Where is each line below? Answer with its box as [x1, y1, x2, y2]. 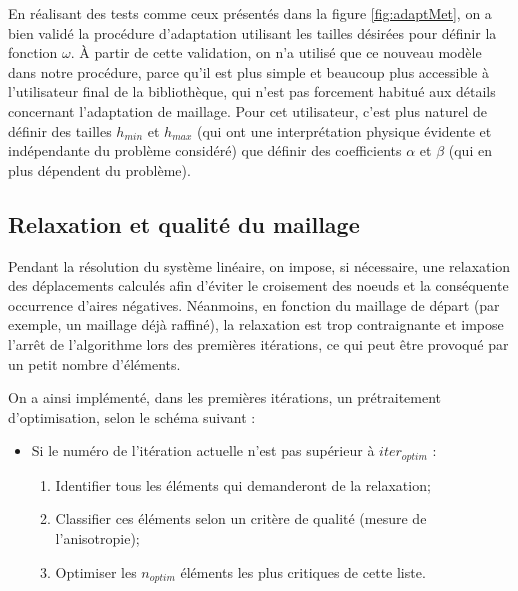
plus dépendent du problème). [8, 159, 191, 180]
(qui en [448, 140, 492, 161]
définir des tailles [8, 120, 112, 141]
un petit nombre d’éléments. [8, 353, 181, 374]
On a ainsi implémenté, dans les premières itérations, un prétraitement [8, 387, 442, 408]
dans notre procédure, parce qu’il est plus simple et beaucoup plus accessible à [8, 61, 489, 82]
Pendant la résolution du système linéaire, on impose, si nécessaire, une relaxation [8, 255, 511, 276]
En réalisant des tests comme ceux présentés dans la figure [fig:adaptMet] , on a [8, 3, 492, 23]
